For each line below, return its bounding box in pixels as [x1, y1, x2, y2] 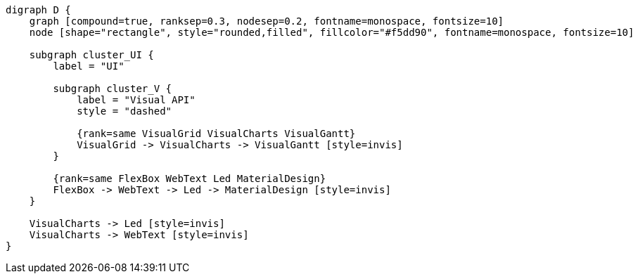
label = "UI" [53, 60, 125, 72]
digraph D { [6, 4, 71, 15]
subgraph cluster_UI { [29, 49, 154, 60]
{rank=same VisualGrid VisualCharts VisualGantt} [77, 128, 356, 139]
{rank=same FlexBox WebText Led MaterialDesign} [53, 173, 326, 184]
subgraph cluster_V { [53, 83, 172, 94]
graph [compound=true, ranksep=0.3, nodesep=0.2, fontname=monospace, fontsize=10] [29, 15, 504, 27]
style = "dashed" [77, 105, 172, 117]
